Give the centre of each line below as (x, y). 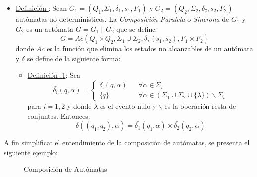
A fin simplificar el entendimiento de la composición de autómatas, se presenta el (127, 143)
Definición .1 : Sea (54, 75)
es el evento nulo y (128, 106)
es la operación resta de (200, 106)
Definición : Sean (41, 8)
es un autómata (50, 28)
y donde (79, 106)
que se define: (137, 28)
